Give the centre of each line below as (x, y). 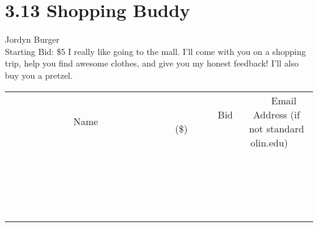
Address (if (277, 114)
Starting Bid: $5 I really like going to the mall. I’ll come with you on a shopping (155, 51)
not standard (277, 128)
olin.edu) (269, 142)
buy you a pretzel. (39, 75)
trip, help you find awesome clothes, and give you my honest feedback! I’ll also (152, 63)
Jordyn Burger (32, 39)
